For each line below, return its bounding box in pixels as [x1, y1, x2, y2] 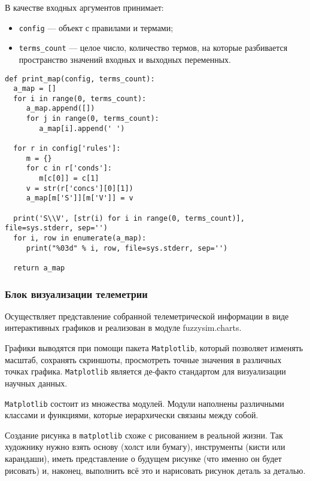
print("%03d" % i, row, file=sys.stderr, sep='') [26, 243, 228, 252]
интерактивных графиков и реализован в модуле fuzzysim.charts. [5, 321, 242, 334]
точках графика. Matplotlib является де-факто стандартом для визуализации [5, 365, 286, 378]
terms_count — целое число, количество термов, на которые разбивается [19, 41, 288, 54]
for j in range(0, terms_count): [26, 114, 159, 123]
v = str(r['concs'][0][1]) [26, 184, 133, 193]
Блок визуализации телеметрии [5, 286, 148, 301]
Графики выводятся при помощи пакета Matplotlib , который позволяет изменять [5, 342, 303, 354]
